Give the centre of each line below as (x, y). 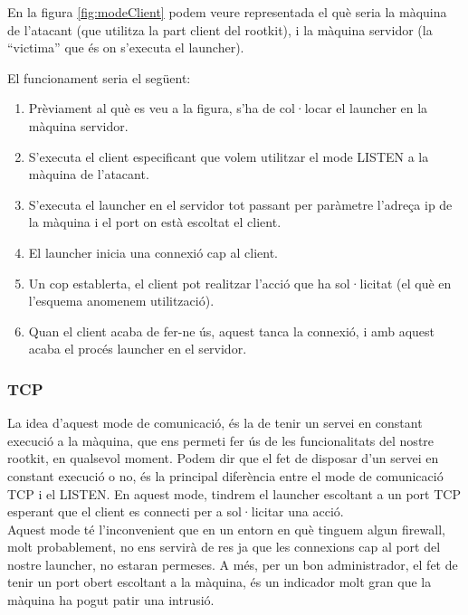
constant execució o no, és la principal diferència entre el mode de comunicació (225, 475)
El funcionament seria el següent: (99, 77)
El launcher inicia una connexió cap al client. (153, 252)
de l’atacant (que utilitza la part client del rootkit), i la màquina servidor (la (220, 29)
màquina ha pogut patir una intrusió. (111, 600)
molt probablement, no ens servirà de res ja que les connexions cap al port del (224, 547)
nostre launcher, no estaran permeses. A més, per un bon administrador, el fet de (233, 564)
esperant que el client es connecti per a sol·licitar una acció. (176, 511)
